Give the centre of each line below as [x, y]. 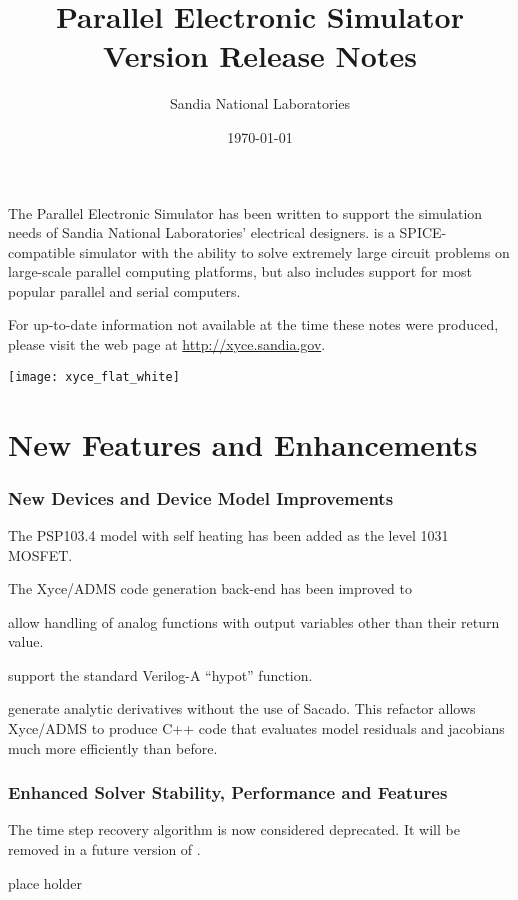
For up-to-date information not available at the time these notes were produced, [253, 324]
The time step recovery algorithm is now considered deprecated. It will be [234, 829]
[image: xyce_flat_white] [94, 376]
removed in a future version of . [104, 849]
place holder [45, 882]
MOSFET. [40, 554]
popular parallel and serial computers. [124, 290]
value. [26, 641]
